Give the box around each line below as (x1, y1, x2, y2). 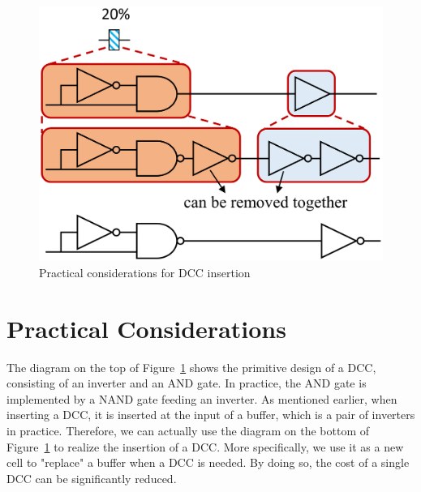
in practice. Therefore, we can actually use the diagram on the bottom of (6, 421, 370, 439)
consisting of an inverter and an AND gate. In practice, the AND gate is (6, 374, 367, 391)
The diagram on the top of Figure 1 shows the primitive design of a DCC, (6, 358, 376, 375)
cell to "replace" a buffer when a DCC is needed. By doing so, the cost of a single (6, 454, 410, 471)
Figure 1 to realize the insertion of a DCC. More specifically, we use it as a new (6, 438, 404, 455)
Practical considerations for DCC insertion (39, 263, 251, 280)
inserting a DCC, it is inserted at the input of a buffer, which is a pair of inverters (6, 406, 415, 423)
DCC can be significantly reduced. (6, 469, 177, 486)
